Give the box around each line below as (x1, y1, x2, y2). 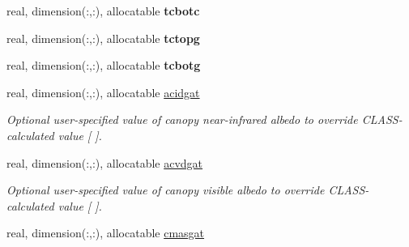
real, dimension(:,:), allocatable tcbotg (6, 57, 201, 74)
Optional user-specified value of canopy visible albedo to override (6, 181, 325, 198)
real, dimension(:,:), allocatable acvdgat (6, 154, 203, 171)
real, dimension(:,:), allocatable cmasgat (6, 224, 205, 241)
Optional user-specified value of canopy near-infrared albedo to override (6, 111, 358, 128)
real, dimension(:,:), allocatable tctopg (6, 29, 200, 46)
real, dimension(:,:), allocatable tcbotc (6, 2, 200, 19)
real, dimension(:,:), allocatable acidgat (6, 83, 200, 100)
